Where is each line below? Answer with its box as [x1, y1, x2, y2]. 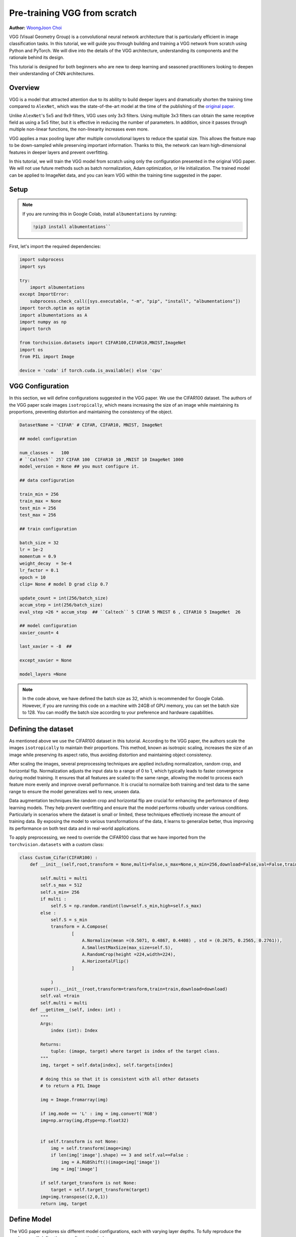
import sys [19, 264, 46, 269]
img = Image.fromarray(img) [40, 1097, 109, 1103]
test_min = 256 [19, 505, 56, 511]
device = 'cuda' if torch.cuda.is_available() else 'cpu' [19, 368, 163, 373]
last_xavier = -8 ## [19, 644, 72, 649]
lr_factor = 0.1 [19, 568, 59, 573]
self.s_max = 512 [40, 882, 82, 888]
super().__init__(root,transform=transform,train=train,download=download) [40, 986, 228, 992]
